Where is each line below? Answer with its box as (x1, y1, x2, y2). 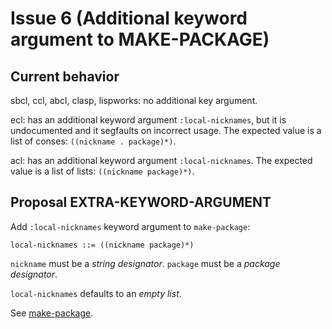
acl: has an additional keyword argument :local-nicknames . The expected (10, 155, 313, 166)
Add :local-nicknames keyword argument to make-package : (10, 220, 251, 232)
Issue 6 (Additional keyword (10, 7, 248, 30)
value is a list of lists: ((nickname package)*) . (10, 165, 195, 177)
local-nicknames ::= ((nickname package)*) (10, 240, 195, 250)
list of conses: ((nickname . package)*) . (10, 135, 177, 147)
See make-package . (10, 307, 94, 319)
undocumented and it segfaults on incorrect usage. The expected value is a (10, 125, 322, 136)
